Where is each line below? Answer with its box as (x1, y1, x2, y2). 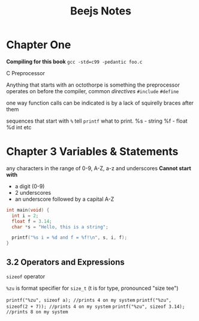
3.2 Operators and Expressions (6, 257, 125, 267)
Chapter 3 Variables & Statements (6, 145, 179, 159)
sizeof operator (6, 272, 46, 280)
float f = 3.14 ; (11, 218, 52, 224)
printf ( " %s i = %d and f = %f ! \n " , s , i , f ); (11, 234, 128, 241)
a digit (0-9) (14, 182, 45, 190)
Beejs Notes (70, 4, 132, 18)
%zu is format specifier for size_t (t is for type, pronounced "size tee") (6, 284, 179, 292)
